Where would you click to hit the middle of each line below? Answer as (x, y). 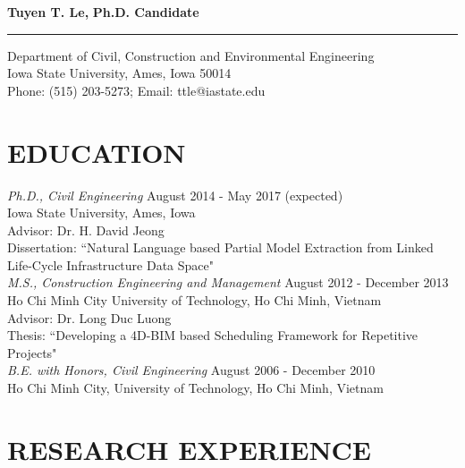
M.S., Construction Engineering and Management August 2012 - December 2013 (228, 282)
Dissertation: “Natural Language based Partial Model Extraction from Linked (220, 247)
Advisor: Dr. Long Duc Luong (89, 317)
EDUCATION (97, 152)
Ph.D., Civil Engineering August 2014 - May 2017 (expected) (175, 195)
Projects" (32, 352)
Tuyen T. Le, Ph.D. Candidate (103, 12)
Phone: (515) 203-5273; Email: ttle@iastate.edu (136, 90)
